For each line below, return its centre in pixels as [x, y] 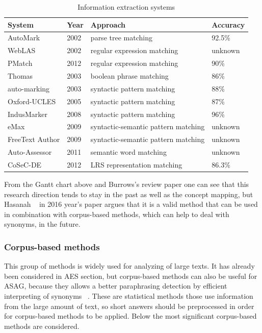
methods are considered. [42, 326]
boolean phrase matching [129, 75]
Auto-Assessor [30, 152]
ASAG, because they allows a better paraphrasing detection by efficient [116, 286]
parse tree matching [121, 38]
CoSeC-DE [25, 164]
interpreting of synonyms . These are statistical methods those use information [129, 295]
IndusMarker [28, 114]
